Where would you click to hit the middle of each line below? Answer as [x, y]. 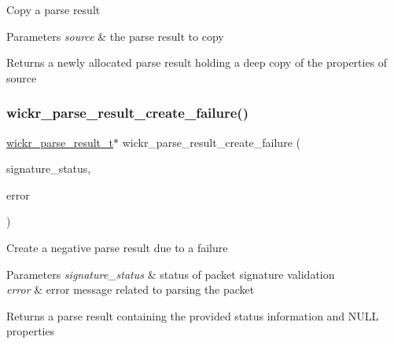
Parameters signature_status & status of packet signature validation [171, 274]
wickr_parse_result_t [60, 142]
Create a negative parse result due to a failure [117, 247]
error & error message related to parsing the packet [131, 289]
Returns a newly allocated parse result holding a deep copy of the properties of [197, 62]
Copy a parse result [53, 9]
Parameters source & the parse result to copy [115, 36]
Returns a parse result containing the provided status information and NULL [193, 315]
